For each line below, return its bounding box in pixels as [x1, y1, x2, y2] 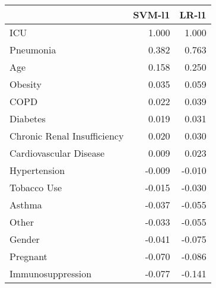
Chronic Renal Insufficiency [9, 129, 124, 143]
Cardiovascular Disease [9, 146, 105, 160]
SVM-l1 [133, 8, 170, 21]
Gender [9, 232, 40, 246]
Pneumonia [9, 43, 56, 56]
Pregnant [9, 249, 47, 263]
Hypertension [9, 163, 65, 177]
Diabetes [9, 112, 46, 125]
